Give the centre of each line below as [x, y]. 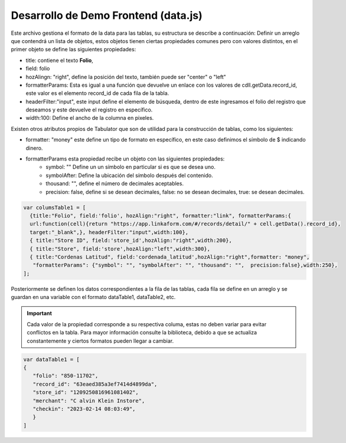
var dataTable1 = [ [51, 359]
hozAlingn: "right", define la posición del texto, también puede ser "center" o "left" [126, 77]
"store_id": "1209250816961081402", [86, 393]
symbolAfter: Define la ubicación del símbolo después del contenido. [129, 175]
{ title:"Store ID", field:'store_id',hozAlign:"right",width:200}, [131, 241]
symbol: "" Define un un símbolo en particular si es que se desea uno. [130, 167]
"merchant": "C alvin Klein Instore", [89, 401]
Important [40, 313]
